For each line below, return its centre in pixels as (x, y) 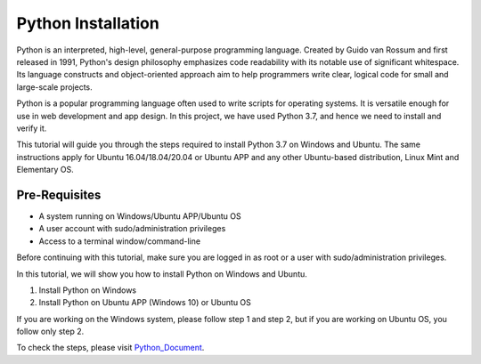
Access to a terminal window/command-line (119, 241)
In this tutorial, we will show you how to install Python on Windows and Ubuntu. (162, 274)
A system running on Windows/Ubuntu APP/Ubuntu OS (140, 216)
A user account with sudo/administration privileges (132, 229)
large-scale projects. (54, 87)
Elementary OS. (45, 170)
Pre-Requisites (59, 194)
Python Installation (88, 23)
